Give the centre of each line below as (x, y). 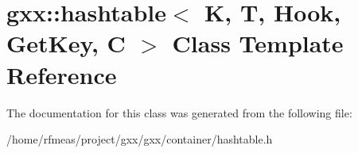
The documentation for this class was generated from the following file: (179, 112)
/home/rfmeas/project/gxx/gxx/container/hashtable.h (140, 139)
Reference (62, 74)
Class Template (258, 43)
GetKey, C (66, 43)
